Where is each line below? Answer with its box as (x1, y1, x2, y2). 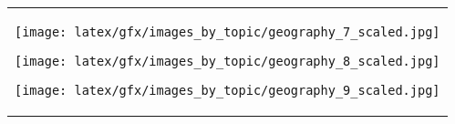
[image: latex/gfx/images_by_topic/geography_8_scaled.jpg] (15, 54, 440, 68)
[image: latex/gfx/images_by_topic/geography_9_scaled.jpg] (15, 83, 440, 98)
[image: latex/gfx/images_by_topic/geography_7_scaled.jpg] (15, 25, 440, 39)
